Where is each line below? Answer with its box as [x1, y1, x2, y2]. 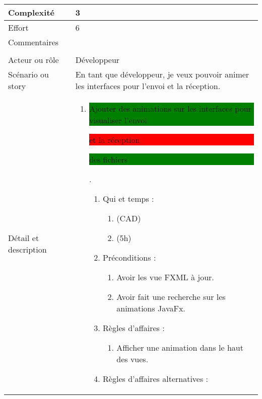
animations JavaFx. [116, 302, 185, 314]
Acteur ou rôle [8, 54, 59, 65]
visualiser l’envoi [89, 114, 147, 126]
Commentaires [8, 36, 59, 48]
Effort [8, 22, 29, 33]
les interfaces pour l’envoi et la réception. [75, 80, 221, 92]
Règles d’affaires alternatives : [103, 373, 209, 384]
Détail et [8, 232, 39, 244]
